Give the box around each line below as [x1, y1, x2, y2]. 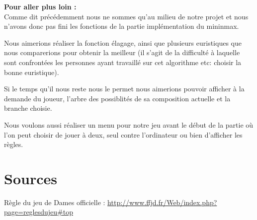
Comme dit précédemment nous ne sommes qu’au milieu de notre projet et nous [4, 11, 249, 21]
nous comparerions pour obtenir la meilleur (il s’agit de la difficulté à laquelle [4, 47, 240, 58]
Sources [4, 168, 57, 188]
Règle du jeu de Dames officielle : [4, 197, 105, 207]
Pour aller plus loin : [4, 1, 77, 11]
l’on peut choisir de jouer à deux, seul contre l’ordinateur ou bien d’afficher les [4, 129, 243, 140]
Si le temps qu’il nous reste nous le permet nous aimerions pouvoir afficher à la [4, 83, 245, 94]
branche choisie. [4, 103, 52, 113]
